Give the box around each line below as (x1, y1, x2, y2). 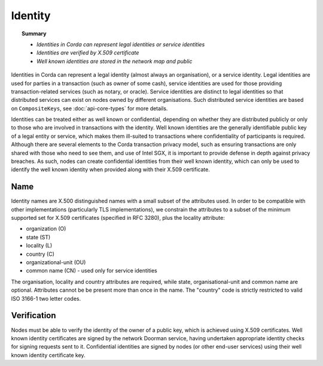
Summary (22, 30, 47, 37)
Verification (11, 310, 56, 320)
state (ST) (26, 234, 51, 241)
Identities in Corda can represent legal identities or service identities (36, 41, 205, 48)
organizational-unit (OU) (26, 259, 86, 266)
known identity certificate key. (11, 351, 86, 359)
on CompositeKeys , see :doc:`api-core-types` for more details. (11, 105, 168, 112)
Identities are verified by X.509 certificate (36, 49, 139, 56)
